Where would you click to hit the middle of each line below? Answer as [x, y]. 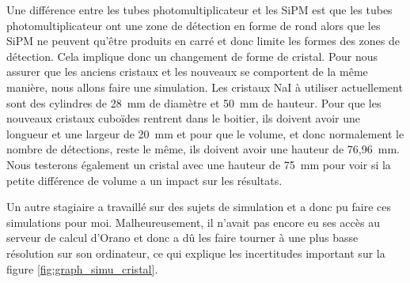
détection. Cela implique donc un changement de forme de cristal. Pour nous [192, 56]
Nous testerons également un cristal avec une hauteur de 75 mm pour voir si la [199, 164]
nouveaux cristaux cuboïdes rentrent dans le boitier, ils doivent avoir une [183, 118]
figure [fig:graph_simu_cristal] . [82, 268]
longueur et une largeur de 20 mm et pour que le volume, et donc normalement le [205, 133]
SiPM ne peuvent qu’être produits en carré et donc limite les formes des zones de [203, 41]
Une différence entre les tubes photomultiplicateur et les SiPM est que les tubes [199, 9]
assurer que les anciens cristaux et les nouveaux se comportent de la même [187, 72]
